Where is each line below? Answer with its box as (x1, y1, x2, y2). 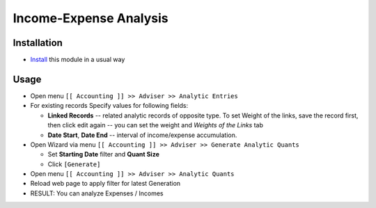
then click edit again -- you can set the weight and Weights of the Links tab (47, 121, 264, 129)
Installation (13, 37, 63, 49)
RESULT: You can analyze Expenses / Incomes (30, 189, 164, 198)
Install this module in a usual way (30, 56, 125, 64)
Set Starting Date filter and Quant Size (47, 150, 159, 159)
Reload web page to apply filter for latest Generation (30, 179, 181, 188)
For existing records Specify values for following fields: (30, 102, 189, 110)
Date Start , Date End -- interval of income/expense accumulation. (47, 131, 237, 139)
